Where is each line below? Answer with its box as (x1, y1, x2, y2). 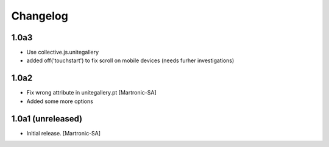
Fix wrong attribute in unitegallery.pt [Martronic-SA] (26, 89, 157, 96)
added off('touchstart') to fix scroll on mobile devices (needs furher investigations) (26, 57, 235, 64)
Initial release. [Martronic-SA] (26, 129, 101, 137)
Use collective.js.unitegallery (26, 49, 99, 56)
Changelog (11, 9, 68, 23)
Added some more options (26, 98, 94, 105)
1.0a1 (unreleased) (11, 113, 83, 124)
